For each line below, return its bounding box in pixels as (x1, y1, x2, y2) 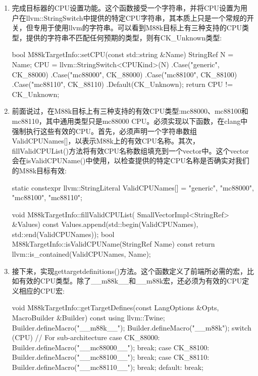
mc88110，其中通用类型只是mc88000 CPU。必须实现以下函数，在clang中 (12, 115, 248, 126)
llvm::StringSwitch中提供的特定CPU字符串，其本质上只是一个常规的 (26, 12, 247, 23)
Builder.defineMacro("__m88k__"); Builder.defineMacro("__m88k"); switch (12, 322, 251, 333)
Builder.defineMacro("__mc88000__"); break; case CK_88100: (12, 342, 210, 352)
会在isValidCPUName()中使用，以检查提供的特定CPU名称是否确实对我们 (12, 155, 249, 166)
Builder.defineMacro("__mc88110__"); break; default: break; (12, 362, 203, 372)
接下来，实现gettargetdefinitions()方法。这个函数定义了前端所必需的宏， (12, 265, 247, 276)
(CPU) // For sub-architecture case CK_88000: (12, 332, 160, 343)
